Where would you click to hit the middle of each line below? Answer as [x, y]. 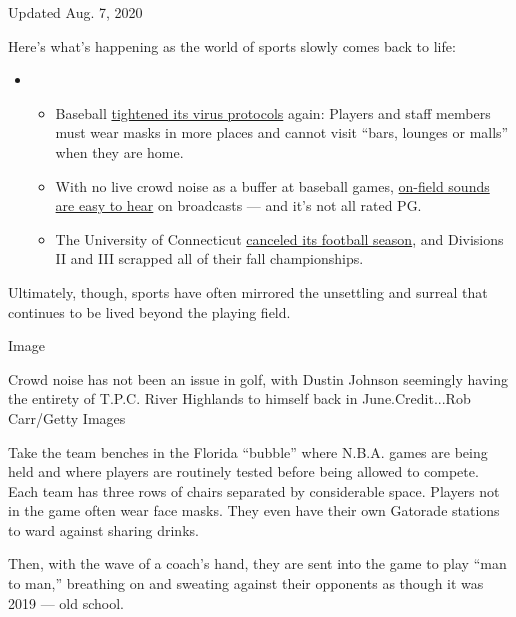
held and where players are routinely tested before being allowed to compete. [243, 471]
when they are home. [119, 151]
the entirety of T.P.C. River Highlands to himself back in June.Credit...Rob [239, 398]
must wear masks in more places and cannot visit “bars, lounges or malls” [282, 132]
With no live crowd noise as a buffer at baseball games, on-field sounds [272, 185]
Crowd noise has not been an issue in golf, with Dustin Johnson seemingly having [258, 378]
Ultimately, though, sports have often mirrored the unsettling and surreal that [248, 291]
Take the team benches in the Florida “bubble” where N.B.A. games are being [248, 451]
